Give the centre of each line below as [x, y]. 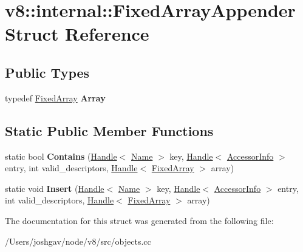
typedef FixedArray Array [55, 97]
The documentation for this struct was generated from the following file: [139, 220]
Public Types [47, 72]
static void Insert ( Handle [55, 188]
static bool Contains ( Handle [61, 156]
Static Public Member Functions [109, 130]
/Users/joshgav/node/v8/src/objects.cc [78, 241]
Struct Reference [77, 34]
